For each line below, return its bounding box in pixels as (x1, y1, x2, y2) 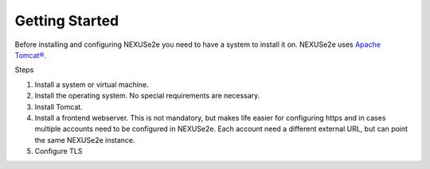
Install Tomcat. (34, 102, 83, 111)
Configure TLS (34, 147, 83, 156)
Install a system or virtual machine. (34, 79, 149, 89)
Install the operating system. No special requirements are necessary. (34, 91, 260, 101)
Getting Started (14, 12, 119, 29)
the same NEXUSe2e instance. (34, 135, 135, 144)
